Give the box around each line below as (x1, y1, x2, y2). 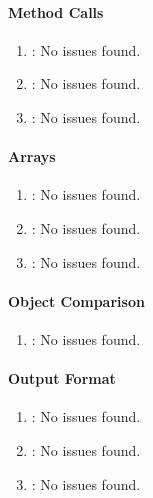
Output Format (8, 368, 116, 389)
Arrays (8, 146, 56, 167)
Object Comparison (8, 290, 145, 311)
